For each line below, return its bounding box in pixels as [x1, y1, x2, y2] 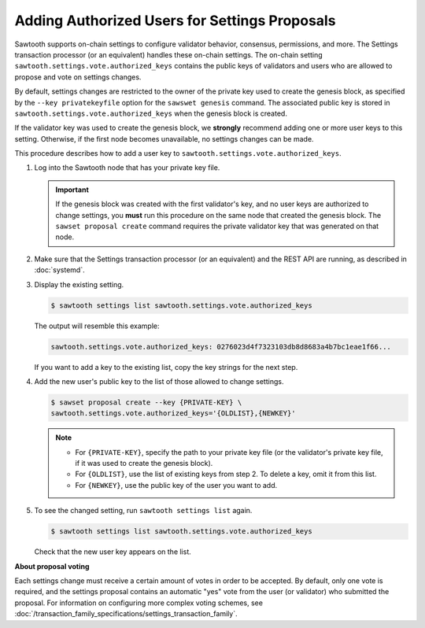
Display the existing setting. [34, 279, 124, 289]
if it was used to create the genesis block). [75, 459, 213, 468]
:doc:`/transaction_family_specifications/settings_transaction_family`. [14, 609, 238, 619]
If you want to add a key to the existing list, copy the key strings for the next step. [34, 362, 298, 371]
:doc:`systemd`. [34, 265, 86, 275]
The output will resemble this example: [34, 321, 161, 331]
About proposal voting [14, 561, 90, 571]
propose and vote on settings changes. [14, 72, 142, 82]
